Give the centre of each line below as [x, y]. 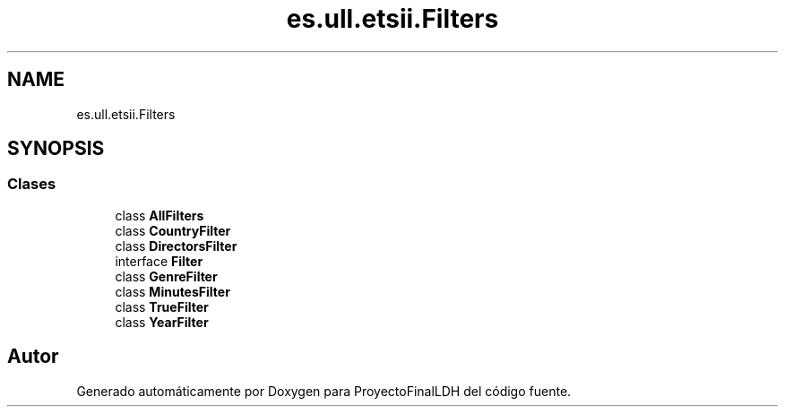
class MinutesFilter [173, 291]
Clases [32, 184]
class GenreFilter [166, 276]
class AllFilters [160, 215]
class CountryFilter [173, 230]
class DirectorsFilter [176, 246]
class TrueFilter [162, 306]
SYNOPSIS [56, 149]
